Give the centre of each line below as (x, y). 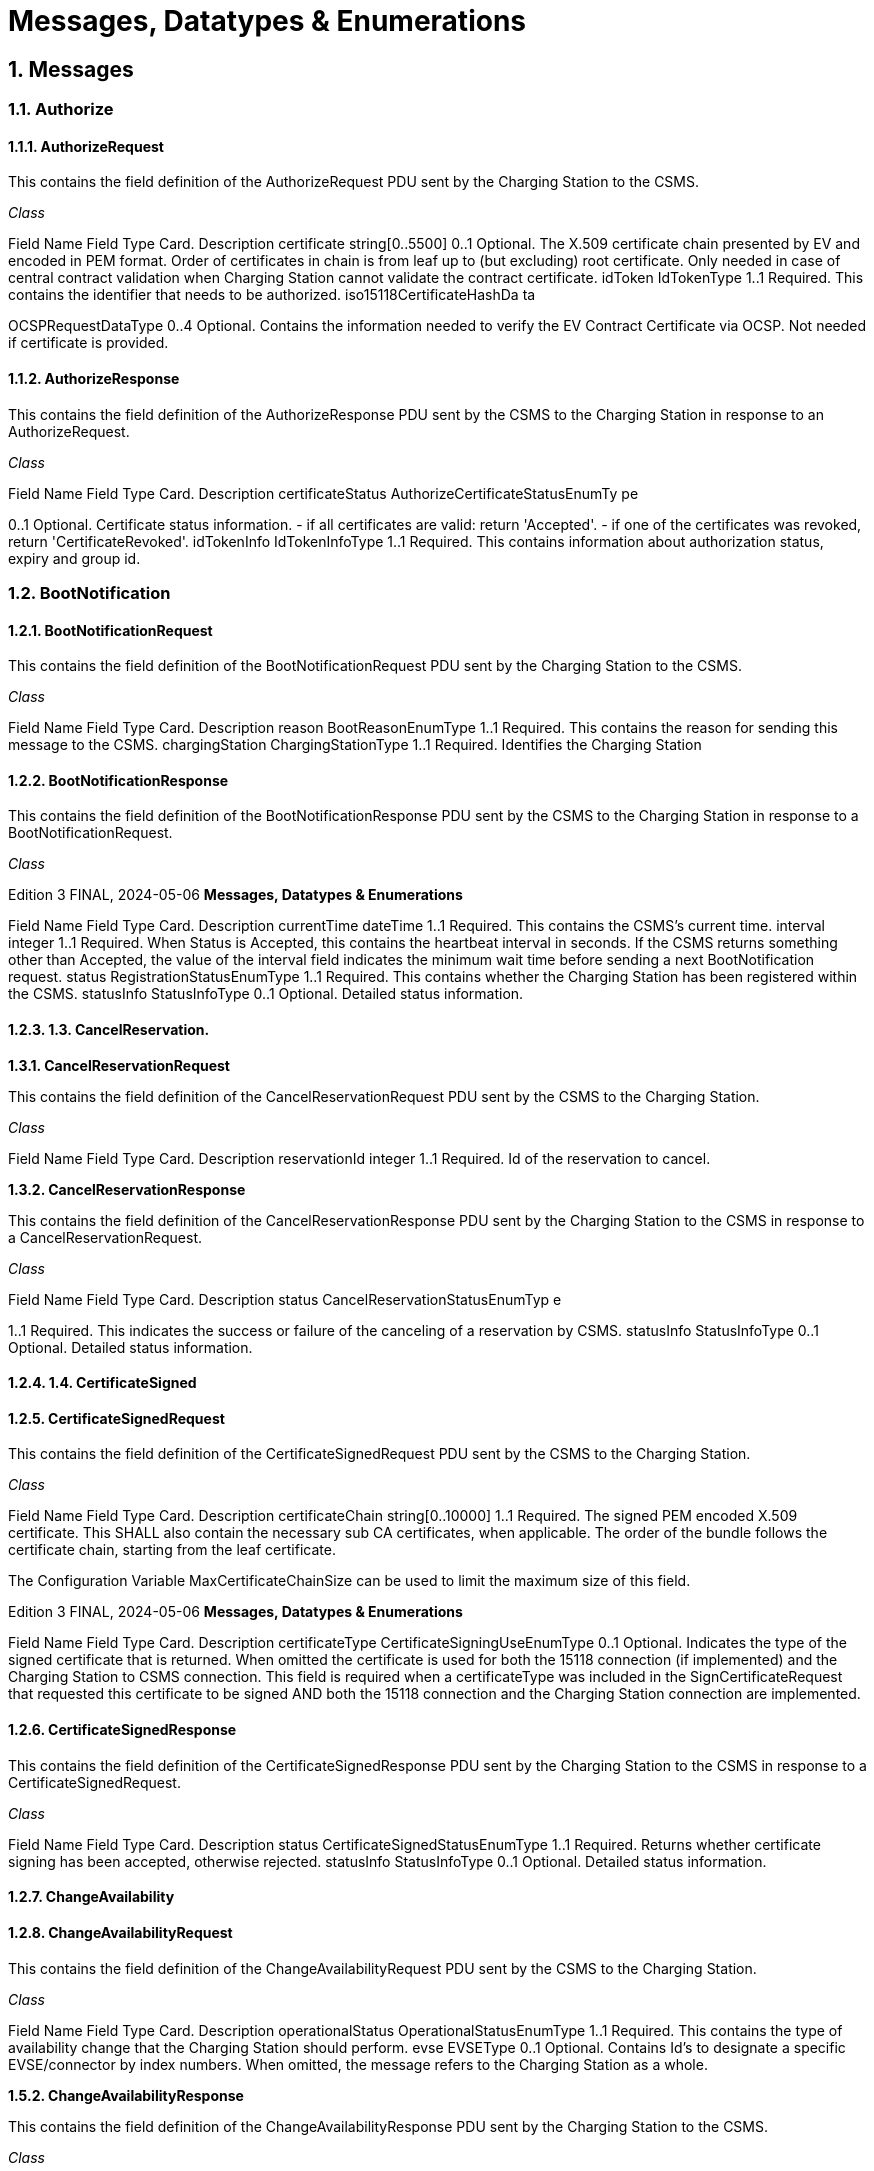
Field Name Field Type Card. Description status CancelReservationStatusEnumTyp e (285, 1299)
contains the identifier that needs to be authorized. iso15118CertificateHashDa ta (272, 295)
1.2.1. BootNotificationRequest (110, 630)
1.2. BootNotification (89, 592)
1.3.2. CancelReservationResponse (127, 1189)
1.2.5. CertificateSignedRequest (116, 1418)
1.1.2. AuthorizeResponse (94, 378)
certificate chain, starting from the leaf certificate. (172, 1550)
